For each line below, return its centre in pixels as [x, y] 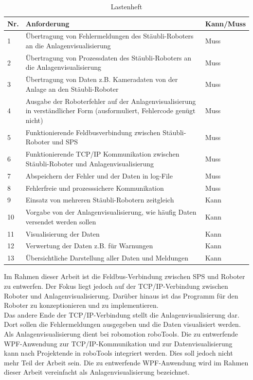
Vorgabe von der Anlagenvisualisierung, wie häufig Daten [111, 212]
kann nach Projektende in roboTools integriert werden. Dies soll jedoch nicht [118, 353]
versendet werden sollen [61, 221]
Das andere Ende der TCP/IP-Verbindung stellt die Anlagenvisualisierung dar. [122, 314]
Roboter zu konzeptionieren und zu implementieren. [81, 305]
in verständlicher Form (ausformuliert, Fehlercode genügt [110, 110]
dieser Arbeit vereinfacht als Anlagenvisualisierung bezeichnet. [97, 372]
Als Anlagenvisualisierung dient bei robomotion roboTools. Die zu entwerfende [121, 333]
